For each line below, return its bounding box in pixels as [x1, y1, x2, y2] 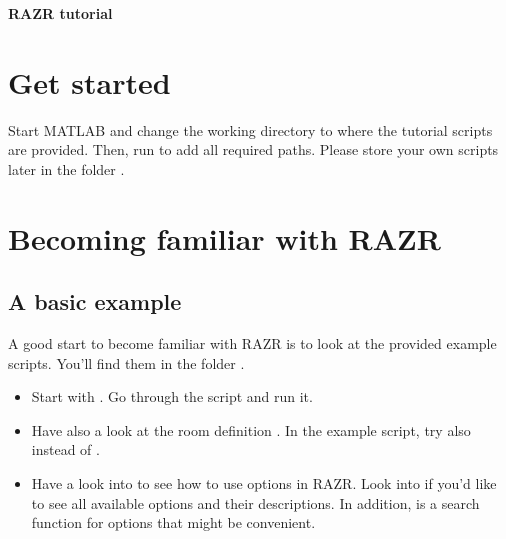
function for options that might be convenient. [31, 512, 316, 533]
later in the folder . [8, 158, 125, 179]
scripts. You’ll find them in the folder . [8, 352, 245, 373]
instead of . [31, 439, 100, 460]
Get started [8, 61, 171, 102]
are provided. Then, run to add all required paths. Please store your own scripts [8, 139, 499, 160]
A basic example [8, 286, 182, 317]
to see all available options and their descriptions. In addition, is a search [31, 492, 480, 513]
